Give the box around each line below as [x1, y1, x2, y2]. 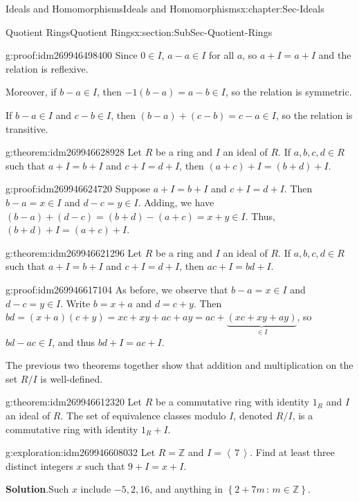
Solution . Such [6, 482, 69, 496]
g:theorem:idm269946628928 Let [6, 145, 142, 159]
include [80, 482, 111, 496]
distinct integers [6, 458, 73, 473]
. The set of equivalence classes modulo [60, 408, 226, 422]
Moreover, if [6, 84, 57, 99]
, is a [292, 408, 313, 422]
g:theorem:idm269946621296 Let [6, 245, 142, 259]
